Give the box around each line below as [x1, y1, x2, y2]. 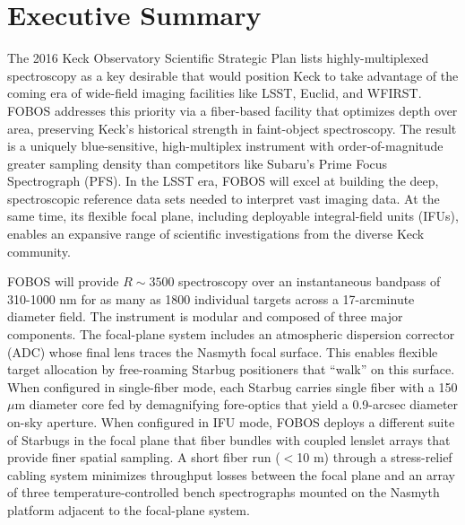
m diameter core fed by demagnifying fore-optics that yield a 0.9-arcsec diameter [14, 395, 459, 414]
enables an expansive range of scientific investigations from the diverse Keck [7, 224, 425, 243]
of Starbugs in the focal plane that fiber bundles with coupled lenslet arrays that [7, 430, 451, 449]
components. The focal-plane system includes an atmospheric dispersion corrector [7, 325, 455, 344]
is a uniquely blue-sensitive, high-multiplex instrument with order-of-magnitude [7, 136, 443, 155]
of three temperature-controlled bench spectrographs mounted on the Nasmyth [7, 483, 440, 502]
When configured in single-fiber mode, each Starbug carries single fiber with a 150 [7, 377, 458, 396]
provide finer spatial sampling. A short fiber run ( [7, 448, 280, 467]
